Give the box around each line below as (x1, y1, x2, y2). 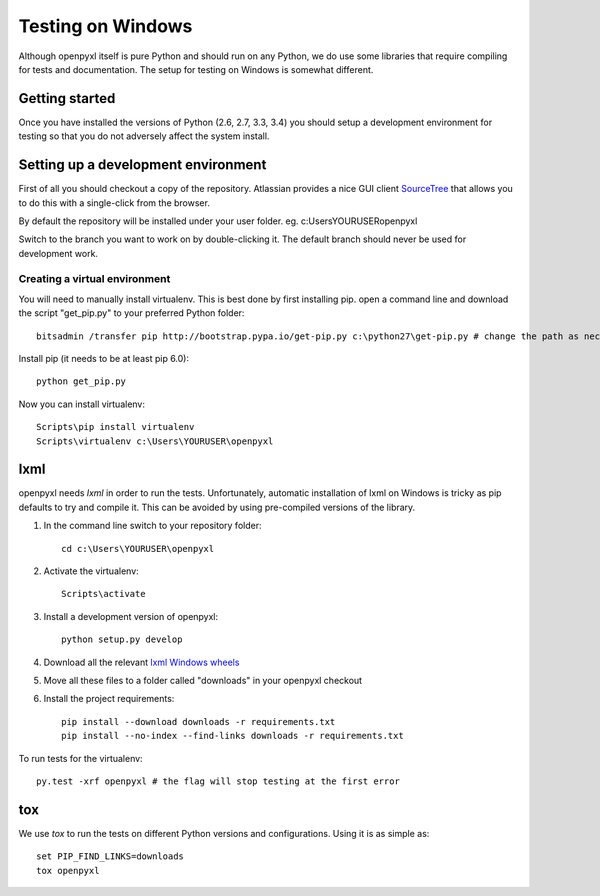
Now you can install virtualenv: (18, 398, 145, 410)
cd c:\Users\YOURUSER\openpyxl (61, 543, 215, 554)
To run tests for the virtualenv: (18, 752, 144, 764)
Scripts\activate (61, 588, 146, 600)
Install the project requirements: (43, 693, 175, 705)
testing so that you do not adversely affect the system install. (18, 130, 270, 142)
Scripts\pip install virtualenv (36, 421, 195, 433)
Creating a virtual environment (18, 272, 171, 286)
